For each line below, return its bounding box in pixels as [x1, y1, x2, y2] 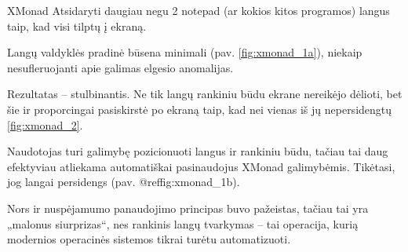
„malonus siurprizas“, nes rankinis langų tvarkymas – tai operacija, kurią [7, 215, 359, 232]
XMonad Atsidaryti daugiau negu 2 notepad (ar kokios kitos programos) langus [7, 2, 390, 18]
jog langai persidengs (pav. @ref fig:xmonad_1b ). [7, 173, 240, 190]
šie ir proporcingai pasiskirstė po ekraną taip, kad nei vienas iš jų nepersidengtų [7, 100, 392, 117]
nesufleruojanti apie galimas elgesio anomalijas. [7, 59, 234, 75]
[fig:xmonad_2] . [7, 116, 83, 133]
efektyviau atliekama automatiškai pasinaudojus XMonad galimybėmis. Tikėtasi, [7, 158, 395, 174]
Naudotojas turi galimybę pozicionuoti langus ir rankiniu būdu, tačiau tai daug [7, 143, 388, 159]
